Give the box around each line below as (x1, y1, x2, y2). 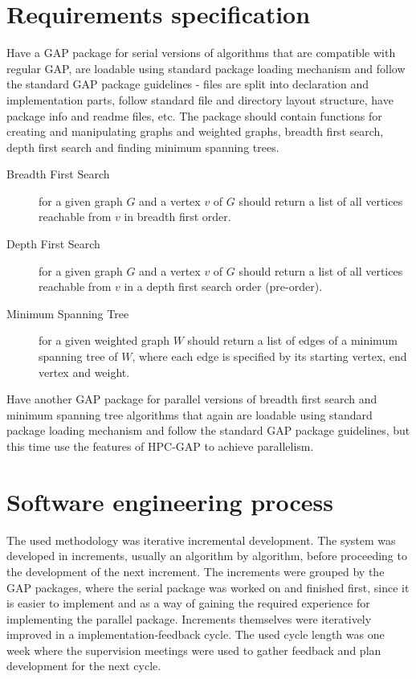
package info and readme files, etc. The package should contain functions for (6, 107, 382, 124)
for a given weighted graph (39, 332, 170, 349)
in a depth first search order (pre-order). (124, 278, 323, 295)
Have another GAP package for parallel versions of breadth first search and (6, 391, 377, 407)
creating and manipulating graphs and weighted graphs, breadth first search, (6, 123, 384, 140)
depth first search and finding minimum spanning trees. (6, 138, 279, 155)
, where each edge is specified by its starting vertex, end (132, 348, 407, 365)
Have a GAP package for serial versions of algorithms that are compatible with (6, 44, 396, 61)
